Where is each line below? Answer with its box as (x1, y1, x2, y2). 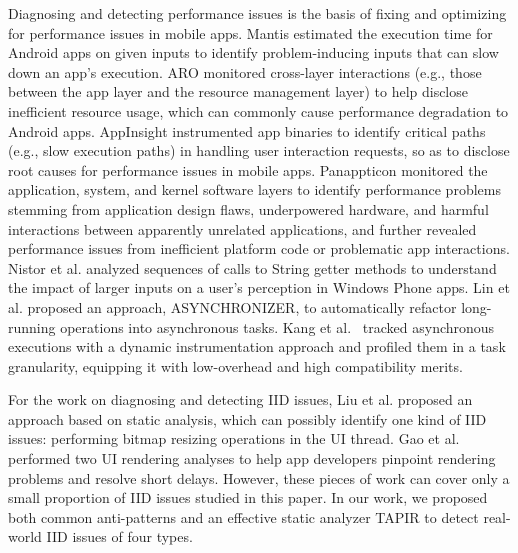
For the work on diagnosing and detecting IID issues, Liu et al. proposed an (8, 389, 473, 410)
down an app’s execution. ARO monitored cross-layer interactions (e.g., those (8, 61, 482, 82)
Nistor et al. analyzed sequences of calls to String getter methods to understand (8, 257, 497, 278)
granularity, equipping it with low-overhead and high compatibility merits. (8, 355, 463, 376)
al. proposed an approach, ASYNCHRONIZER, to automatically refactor (8, 296, 457, 317)
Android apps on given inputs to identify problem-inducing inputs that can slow (8, 42, 499, 63)
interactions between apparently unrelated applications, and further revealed (8, 218, 477, 239)
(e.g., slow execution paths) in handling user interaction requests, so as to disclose (8, 140, 510, 161)
